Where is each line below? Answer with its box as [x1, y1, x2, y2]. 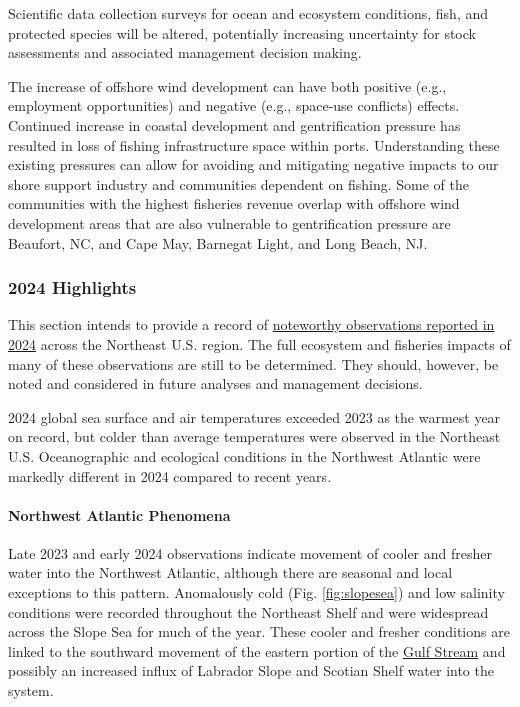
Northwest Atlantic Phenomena [8, 504, 231, 525]
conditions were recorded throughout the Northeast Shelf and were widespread [8, 601, 489, 622]
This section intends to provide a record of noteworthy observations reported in [8, 314, 495, 335]
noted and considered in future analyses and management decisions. [8, 373, 423, 394]
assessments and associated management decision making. [8, 42, 362, 63]
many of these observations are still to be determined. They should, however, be [8, 353, 499, 374]
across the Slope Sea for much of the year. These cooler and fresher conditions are [8, 621, 510, 642]
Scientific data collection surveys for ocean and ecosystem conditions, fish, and [8, 3, 489, 23]
